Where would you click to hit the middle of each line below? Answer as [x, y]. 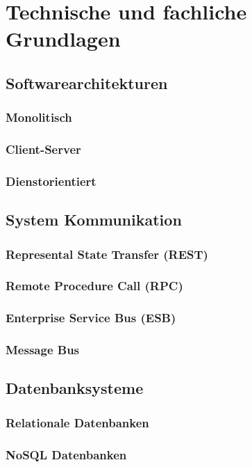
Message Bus [43, 350]
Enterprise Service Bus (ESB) [91, 318]
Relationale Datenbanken [77, 422]
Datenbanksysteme [75, 388]
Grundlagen [63, 39]
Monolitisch [39, 117]
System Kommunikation [94, 220]
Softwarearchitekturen [87, 82]
